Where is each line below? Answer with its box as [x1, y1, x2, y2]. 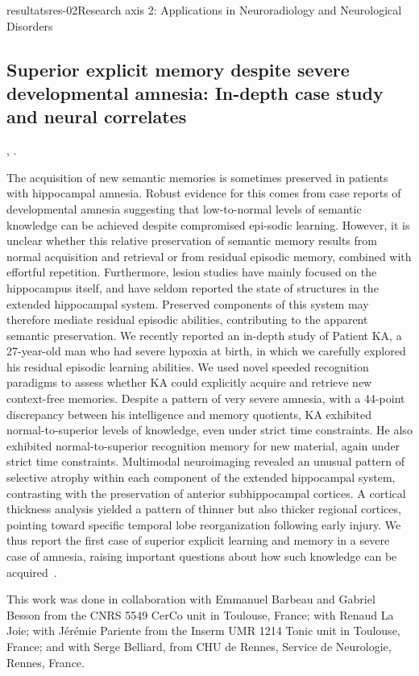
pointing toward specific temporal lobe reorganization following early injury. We [6, 516, 401, 533]
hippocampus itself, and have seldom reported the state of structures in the [6, 279, 379, 296]
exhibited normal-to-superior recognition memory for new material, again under [6, 437, 400, 454]
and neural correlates [6, 104, 187, 129]
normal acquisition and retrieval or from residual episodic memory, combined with [6, 247, 412, 264]
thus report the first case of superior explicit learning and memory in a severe [6, 532, 390, 549]
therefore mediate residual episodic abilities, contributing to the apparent [6, 311, 368, 328]
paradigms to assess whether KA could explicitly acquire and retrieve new [6, 374, 372, 391]
